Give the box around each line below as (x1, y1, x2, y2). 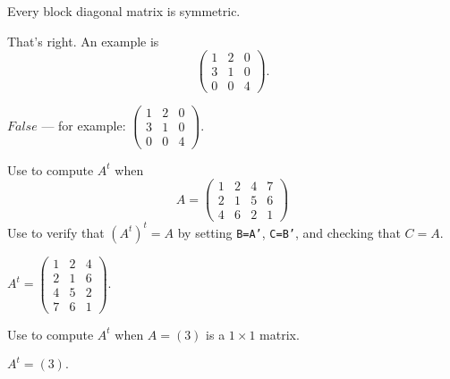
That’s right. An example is (7, 31, 159, 50)
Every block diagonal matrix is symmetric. (7, 2, 241, 20)
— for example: (41, 115, 126, 134)
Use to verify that (7, 223, 105, 241)
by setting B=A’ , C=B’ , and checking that (177, 223, 401, 241)
